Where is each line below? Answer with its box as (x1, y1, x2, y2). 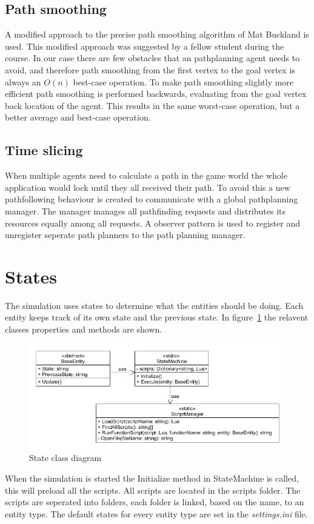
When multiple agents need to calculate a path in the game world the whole (5, 169, 287, 182)
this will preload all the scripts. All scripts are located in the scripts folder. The (5, 483, 301, 496)
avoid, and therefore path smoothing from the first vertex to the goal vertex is (5, 63, 295, 76)
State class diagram (29, 451, 102, 464)
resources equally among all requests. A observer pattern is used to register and (5, 216, 301, 229)
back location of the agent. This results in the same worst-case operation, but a (5, 99, 300, 111)
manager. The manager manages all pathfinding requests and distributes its (5, 204, 286, 217)
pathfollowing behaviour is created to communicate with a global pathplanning (5, 193, 298, 205)
